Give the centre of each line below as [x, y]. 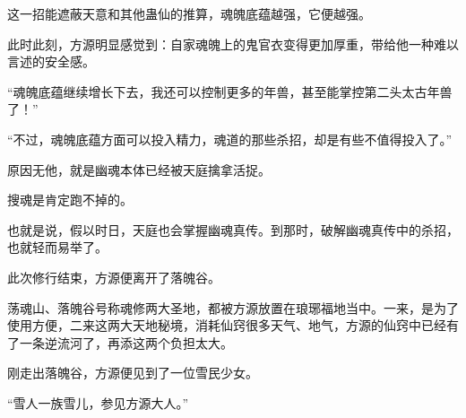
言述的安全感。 [51, 61]
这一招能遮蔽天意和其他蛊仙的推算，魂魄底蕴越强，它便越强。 [189, 13]
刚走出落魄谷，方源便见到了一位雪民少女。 [133, 373]
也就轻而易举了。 [57, 247]
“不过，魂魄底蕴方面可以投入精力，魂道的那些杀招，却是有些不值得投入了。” [230, 139]
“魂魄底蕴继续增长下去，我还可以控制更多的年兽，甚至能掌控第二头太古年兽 [230, 91]
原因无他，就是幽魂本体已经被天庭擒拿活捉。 [139, 169]
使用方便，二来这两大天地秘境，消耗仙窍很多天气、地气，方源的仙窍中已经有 [233, 325]
